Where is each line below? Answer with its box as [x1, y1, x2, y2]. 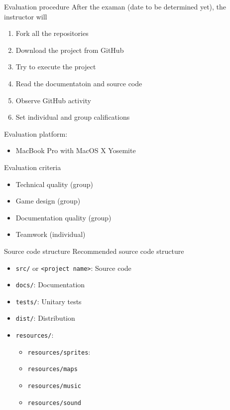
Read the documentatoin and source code [15, 78, 142, 88]
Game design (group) [15, 196, 81, 206]
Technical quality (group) [15, 179, 94, 189]
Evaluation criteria [4, 162, 61, 172]
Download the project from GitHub [15, 44, 124, 55]
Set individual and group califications [15, 112, 130, 122]
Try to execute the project [15, 61, 96, 72]
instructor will [4, 11, 47, 21]
